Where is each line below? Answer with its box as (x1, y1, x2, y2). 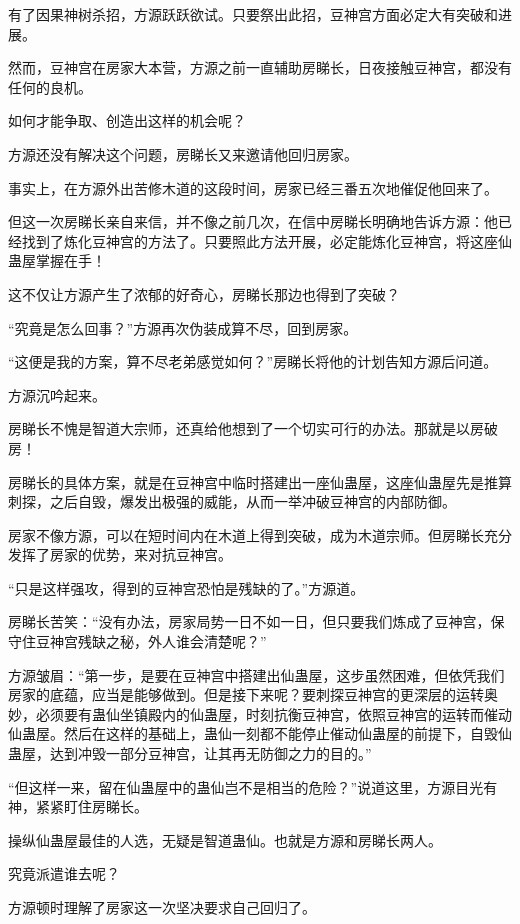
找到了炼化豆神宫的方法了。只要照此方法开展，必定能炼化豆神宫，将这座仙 (21, 230, 512, 251)
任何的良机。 (8, 76, 92, 97)
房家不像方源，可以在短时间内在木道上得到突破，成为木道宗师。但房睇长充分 (8, 524, 512, 545)
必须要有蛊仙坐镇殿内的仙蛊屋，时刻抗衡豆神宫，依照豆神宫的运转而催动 (35, 703, 512, 724)
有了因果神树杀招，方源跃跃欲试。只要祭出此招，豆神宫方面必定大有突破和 (8, 4, 498, 24)
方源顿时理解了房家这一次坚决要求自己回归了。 (8, 897, 316, 917)
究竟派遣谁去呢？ (8, 863, 120, 884)
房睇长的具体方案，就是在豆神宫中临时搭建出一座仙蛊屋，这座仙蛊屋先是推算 (8, 471, 512, 492)
